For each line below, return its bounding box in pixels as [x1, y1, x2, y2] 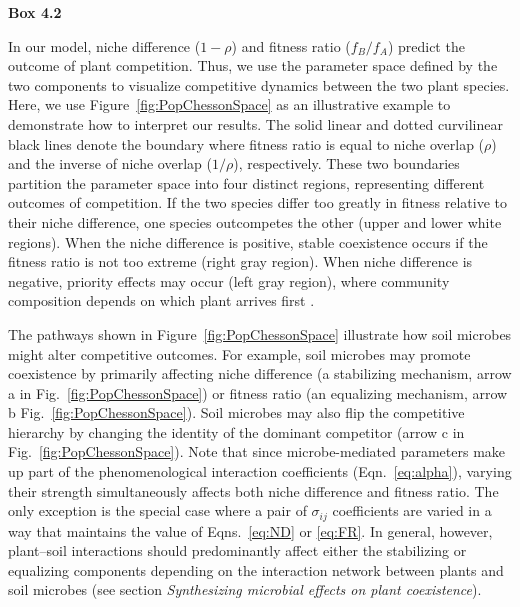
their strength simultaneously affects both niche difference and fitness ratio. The [8, 480, 499, 501]
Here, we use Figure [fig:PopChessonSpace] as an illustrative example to [8, 94, 451, 115]
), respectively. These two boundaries [233, 153, 460, 174]
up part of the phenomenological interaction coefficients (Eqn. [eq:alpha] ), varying [8, 461, 512, 482]
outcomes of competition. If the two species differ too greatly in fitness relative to [8, 192, 508, 213]
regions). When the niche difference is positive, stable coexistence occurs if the [8, 231, 488, 252]
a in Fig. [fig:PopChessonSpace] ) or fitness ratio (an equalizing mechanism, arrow [8, 382, 508, 403]
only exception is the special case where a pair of [8, 500, 307, 521]
